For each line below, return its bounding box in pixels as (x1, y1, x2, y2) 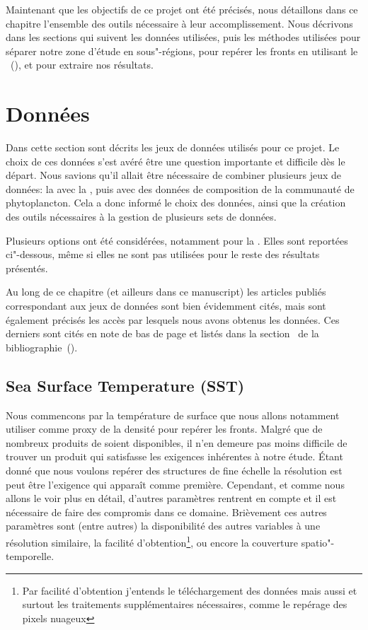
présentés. (6, 260, 48, 275)
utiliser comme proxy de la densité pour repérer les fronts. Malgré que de (6, 421, 323, 436)
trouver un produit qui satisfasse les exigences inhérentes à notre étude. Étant (6, 449, 343, 464)
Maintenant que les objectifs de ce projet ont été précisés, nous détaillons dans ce (6, 2, 358, 16)
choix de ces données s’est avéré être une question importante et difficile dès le (6, 153, 345, 168)
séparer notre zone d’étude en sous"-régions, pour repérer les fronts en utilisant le (6, 43, 358, 58)
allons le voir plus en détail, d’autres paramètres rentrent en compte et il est (6, 491, 337, 506)
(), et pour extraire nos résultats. (10, 57, 154, 72)
